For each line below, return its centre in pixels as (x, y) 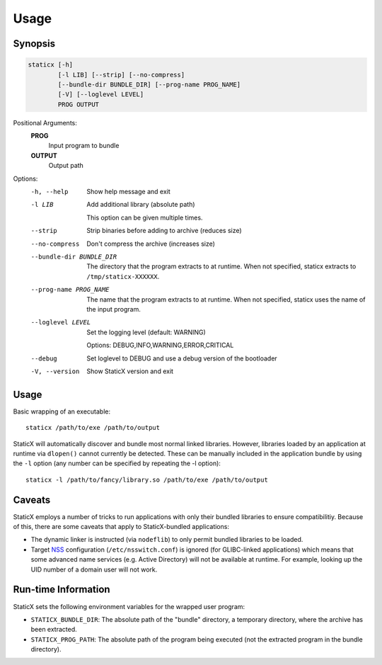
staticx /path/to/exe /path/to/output (93, 428)
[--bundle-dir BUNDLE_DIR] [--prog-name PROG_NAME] (149, 84)
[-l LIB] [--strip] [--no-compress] (121, 75)
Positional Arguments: (45, 123)
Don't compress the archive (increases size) (151, 244)
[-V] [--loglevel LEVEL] (101, 95)
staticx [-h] (51, 65)
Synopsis (34, 44)
